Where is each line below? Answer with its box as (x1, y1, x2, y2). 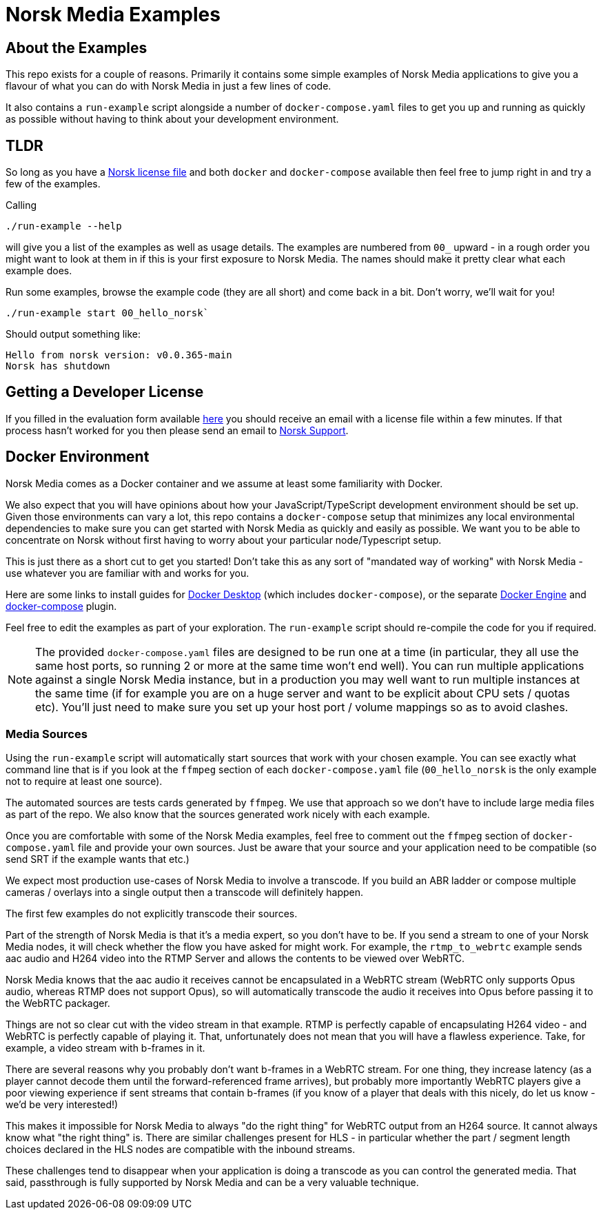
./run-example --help (6, 221, 122, 232)
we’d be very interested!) (6, 1099, 119, 1111)
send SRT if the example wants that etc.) (6, 853, 190, 866)
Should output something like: (6, 328, 141, 340)
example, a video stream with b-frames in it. (6, 1042, 205, 1054)
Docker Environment (6, 448, 150, 466)
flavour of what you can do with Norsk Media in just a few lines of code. (6, 80, 331, 92)
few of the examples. (6, 178, 101, 190)
